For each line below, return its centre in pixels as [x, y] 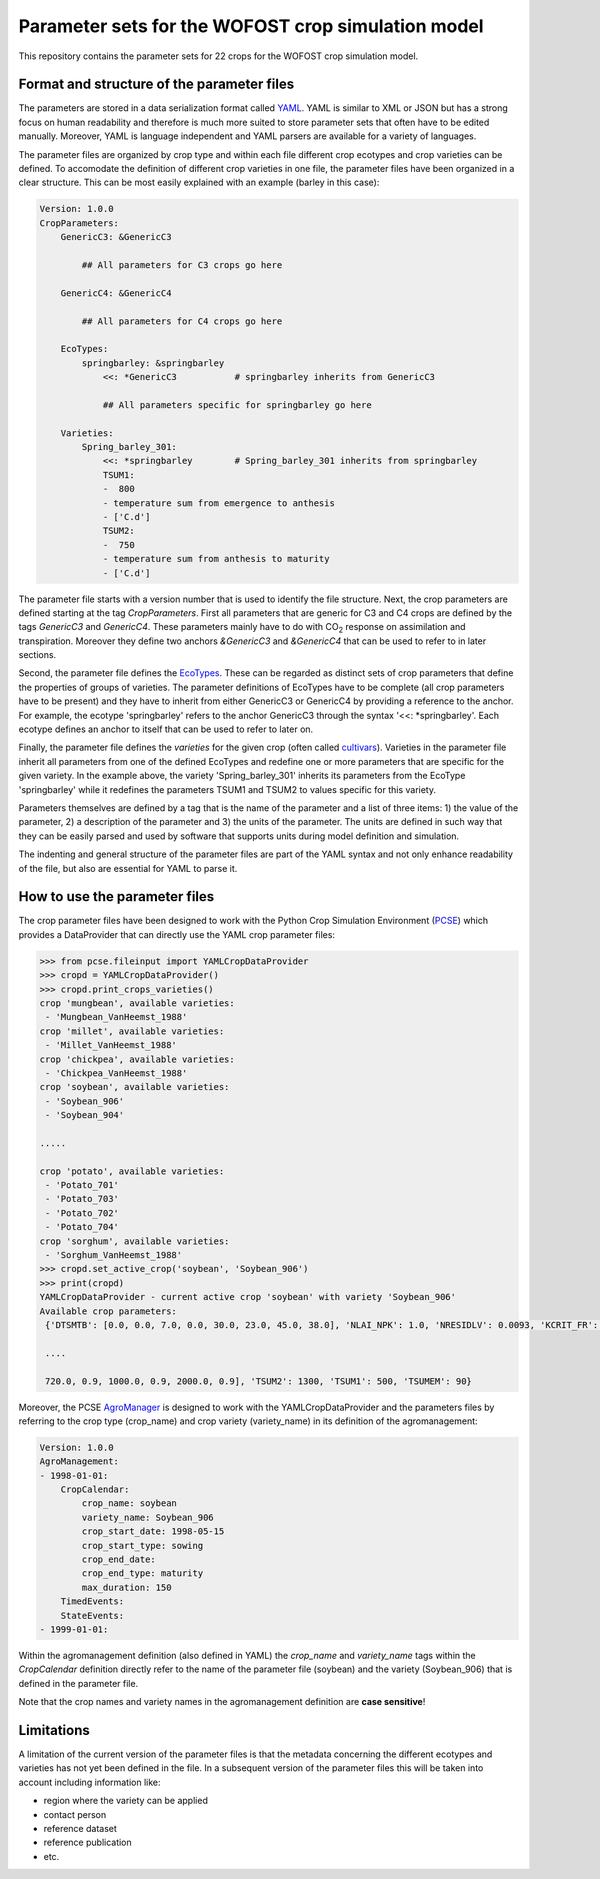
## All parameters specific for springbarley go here [237, 404]
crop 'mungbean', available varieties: [137, 1003]
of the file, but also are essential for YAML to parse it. [128, 868]
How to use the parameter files [116, 896]
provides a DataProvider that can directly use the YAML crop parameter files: [176, 934]
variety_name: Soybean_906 [147, 1517]
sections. [37, 655]
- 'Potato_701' [82, 1185]
